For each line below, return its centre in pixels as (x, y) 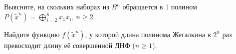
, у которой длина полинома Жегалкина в (148, 34)
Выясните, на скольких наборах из (57, 6)
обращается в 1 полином (160, 6)
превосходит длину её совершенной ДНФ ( (70, 45)
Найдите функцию (32, 34)
